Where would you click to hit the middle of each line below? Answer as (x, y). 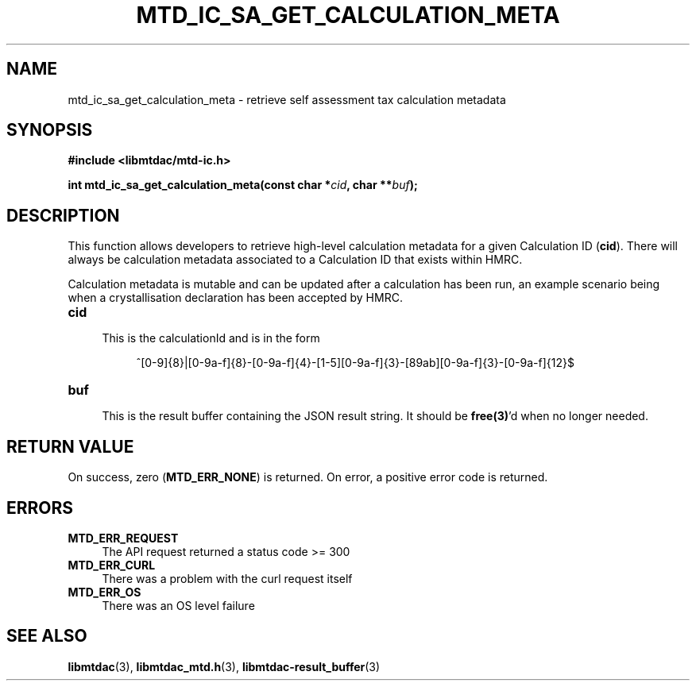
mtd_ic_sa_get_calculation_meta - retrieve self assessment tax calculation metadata (287, 99)
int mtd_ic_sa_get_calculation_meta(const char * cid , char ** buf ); (243, 185)
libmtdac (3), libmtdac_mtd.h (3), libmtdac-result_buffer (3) (224, 666)
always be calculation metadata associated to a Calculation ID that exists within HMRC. (295, 260)
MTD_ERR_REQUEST (123, 538)
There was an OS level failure (178, 605)
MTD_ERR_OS (104, 592)
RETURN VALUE (70, 446)
